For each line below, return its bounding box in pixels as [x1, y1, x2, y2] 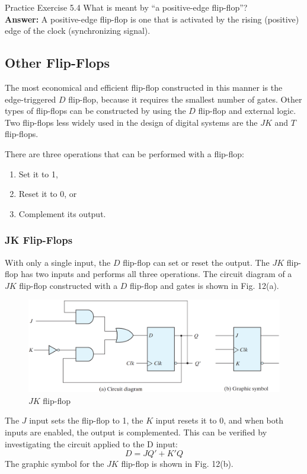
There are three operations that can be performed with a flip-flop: [5, 147, 244, 160]
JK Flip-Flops [5, 233, 73, 247]
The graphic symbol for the [5, 457, 104, 470]
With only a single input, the [5, 256, 111, 268]
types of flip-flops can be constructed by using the [5, 104, 186, 117]
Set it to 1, [18, 167, 58, 180]
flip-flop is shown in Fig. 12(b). [121, 457, 234, 470]
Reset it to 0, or [18, 187, 77, 200]
